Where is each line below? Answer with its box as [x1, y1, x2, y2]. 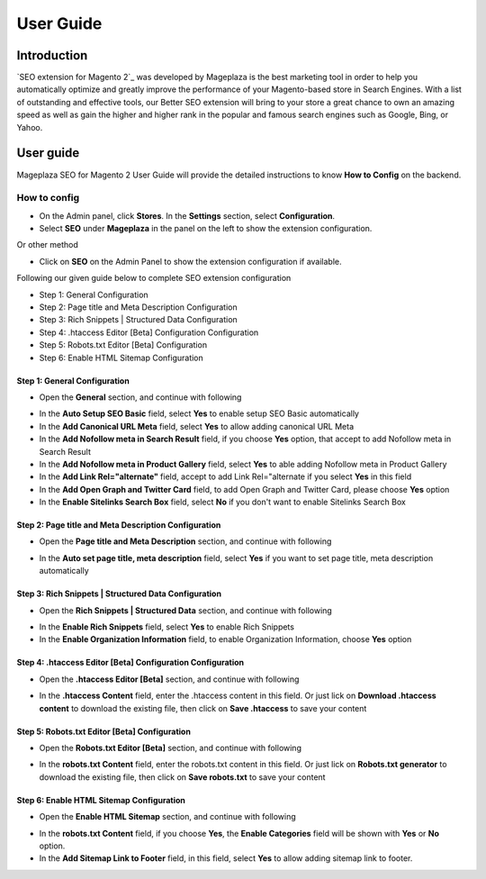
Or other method [16, 240, 78, 250]
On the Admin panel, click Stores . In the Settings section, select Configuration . [39, 210, 336, 221]
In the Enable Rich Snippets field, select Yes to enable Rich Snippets [39, 621, 294, 632]
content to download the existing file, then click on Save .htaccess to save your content [39, 702, 367, 713]
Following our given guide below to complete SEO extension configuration [16, 273, 292, 284]
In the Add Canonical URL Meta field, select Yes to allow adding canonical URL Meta [39, 421, 355, 431]
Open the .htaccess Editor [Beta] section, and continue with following [39, 674, 300, 684]
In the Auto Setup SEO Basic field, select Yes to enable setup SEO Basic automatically [39, 408, 360, 419]
